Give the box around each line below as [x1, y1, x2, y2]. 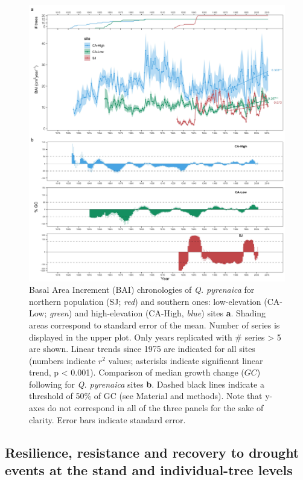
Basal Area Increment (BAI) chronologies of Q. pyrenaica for [29, 283, 255, 296]
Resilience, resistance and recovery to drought [5, 443, 299, 461]
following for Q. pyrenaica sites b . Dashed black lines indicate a [29, 377, 264, 390]
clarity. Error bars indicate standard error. [29, 413, 186, 426]
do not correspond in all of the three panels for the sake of [47, 402, 264, 414]
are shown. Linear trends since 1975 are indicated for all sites [29, 342, 255, 355]
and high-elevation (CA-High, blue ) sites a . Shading [74, 307, 266, 319]
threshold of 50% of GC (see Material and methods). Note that [29, 389, 263, 402]
